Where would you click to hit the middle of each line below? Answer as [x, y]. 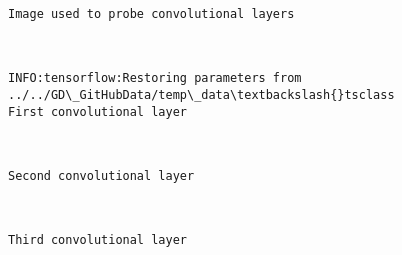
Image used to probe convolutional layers [151, 14]
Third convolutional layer [97, 240]
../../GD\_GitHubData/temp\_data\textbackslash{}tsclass [201, 94]
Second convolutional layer [101, 175]
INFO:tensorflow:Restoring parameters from [155, 78]
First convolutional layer [97, 111]
